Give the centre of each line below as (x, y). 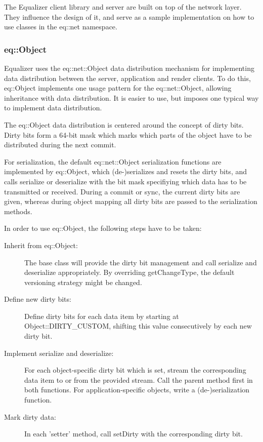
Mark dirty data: (30, 416)
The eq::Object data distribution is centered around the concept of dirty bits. (124, 124)
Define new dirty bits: (38, 299)
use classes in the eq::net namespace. (61, 27)
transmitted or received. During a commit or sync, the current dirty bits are (122, 191)
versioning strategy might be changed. (83, 282)
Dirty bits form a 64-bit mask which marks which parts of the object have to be (128, 134)
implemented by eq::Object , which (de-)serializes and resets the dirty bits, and (126, 171)
